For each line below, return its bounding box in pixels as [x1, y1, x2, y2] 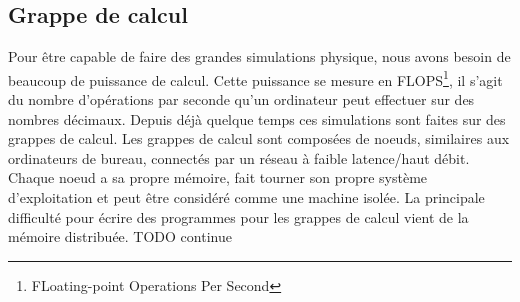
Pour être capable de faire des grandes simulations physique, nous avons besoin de [8, 46, 511, 67]
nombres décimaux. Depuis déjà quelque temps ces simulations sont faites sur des [8, 108, 506, 129]
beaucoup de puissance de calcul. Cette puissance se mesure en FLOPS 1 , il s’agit [8, 66, 503, 90]
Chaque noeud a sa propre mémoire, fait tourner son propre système [8, 167, 428, 188]
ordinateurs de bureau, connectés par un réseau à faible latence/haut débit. [8, 147, 470, 168]
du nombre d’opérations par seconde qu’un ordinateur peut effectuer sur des [8, 89, 475, 110]
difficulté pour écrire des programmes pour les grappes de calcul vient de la [8, 206, 469, 227]
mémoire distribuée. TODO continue [8, 226, 232, 247]
